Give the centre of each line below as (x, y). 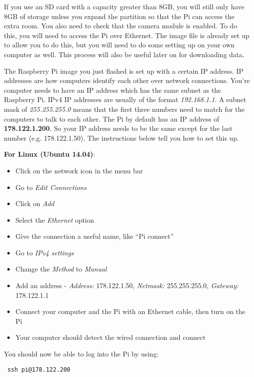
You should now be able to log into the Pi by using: (81, 354)
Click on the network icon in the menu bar (79, 170)
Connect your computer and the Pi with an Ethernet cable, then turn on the (130, 311)
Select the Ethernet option (55, 220)
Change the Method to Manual (61, 269)
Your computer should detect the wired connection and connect (110, 337)
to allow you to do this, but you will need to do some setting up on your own (119, 45)
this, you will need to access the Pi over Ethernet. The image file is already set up (127, 35)
